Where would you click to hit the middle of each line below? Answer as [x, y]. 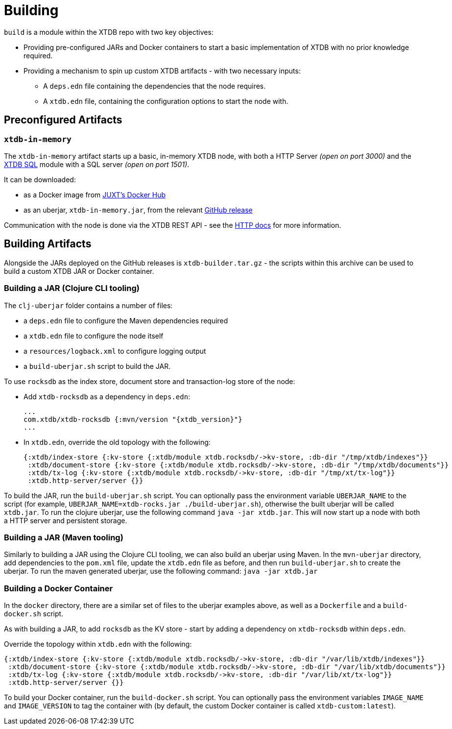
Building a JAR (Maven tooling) [64, 537]
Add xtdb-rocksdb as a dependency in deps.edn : [107, 396]
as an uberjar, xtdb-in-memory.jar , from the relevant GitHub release [138, 210]
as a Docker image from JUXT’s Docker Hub [95, 194]
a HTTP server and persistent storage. [66, 520]
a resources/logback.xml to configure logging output [115, 351]
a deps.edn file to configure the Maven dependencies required [126, 320]
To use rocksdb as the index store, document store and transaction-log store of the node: [150, 381]
